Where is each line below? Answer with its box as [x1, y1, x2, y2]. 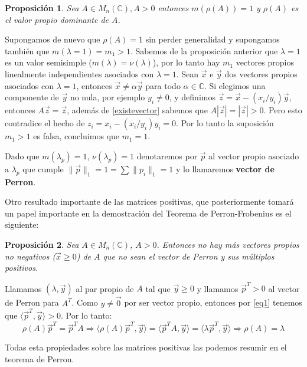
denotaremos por [136, 149, 198, 162]
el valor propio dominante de [5, 13, 109, 25]
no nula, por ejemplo [70, 91, 145, 103]
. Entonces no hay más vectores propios [156, 238, 299, 250]
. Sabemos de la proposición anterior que [130, 44, 278, 57]
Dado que [5, 149, 40, 162]
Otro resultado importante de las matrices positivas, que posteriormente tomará [5, 195, 294, 208]
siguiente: [5, 218, 39, 231]
